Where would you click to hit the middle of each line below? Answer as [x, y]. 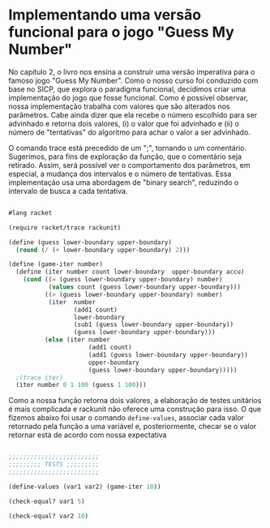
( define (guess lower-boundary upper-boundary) [90, 242]
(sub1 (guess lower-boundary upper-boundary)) [153, 325]
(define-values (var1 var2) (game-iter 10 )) [85, 487]
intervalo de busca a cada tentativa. [68, 191]
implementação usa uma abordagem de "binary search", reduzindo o [124, 182]
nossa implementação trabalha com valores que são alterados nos [119, 106]
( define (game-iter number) [56, 264]
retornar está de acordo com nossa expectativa [88, 435]
